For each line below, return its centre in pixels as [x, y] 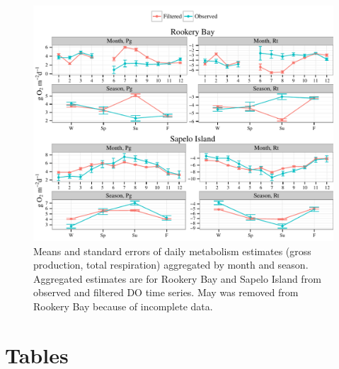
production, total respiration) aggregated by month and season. [171, 265]
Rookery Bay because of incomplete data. [123, 306]
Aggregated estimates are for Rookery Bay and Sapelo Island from [177, 278]
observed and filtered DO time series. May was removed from [166, 292]
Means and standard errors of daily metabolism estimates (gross [172, 251]
